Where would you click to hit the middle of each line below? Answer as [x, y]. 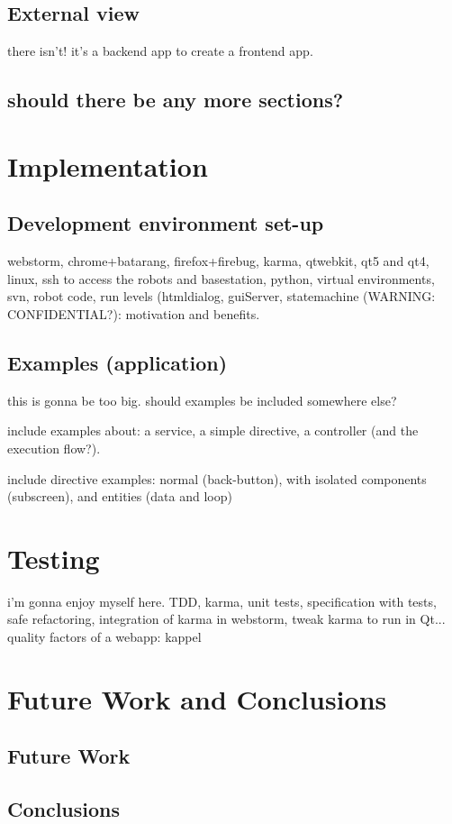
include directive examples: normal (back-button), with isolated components [217, 478]
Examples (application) [118, 362]
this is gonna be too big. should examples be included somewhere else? [202, 400]
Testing [54, 558]
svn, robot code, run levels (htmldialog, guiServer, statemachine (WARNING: [221, 296]
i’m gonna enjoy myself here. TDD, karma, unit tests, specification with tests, [222, 601]
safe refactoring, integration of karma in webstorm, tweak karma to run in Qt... [226, 619]
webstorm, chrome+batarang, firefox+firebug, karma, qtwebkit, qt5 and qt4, [218, 261]
